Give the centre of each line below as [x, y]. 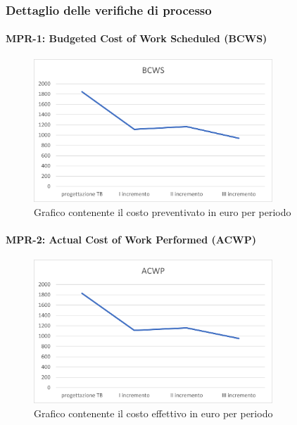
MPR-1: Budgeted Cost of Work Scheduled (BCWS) [137, 38]
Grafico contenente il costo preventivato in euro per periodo [163, 211]
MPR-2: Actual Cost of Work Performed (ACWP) [131, 240]
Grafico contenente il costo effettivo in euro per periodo [153, 413]
